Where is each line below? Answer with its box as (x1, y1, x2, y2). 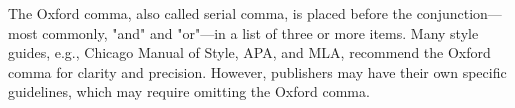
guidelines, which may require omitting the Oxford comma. (8, 81, 370, 102)
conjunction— (416, 3, 502, 23)
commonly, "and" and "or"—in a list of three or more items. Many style (42, 22, 479, 43)
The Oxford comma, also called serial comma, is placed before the (8, 3, 412, 23)
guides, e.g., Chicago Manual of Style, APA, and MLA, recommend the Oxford (8, 42, 491, 63)
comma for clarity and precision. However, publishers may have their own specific (8, 61, 507, 82)
